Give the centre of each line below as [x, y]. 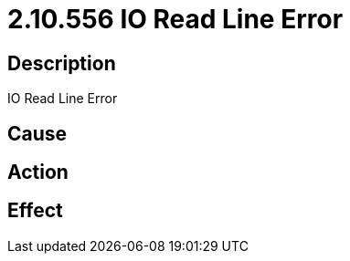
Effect [35, 211]
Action [38, 172]
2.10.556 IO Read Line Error [175, 19]
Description [62, 63]
